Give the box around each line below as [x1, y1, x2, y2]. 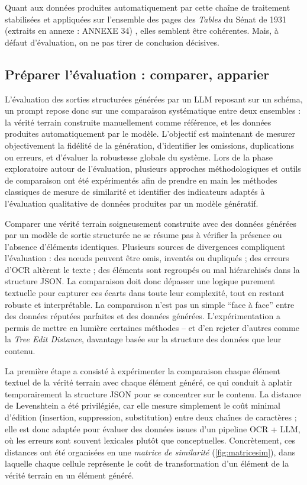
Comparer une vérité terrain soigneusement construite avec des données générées [5, 217, 296, 229]
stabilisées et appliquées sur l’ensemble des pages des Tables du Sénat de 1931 [5, 12, 287, 25]
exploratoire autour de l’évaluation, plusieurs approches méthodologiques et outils [5, 162, 301, 175]
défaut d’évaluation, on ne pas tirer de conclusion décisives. [5, 36, 219, 48]
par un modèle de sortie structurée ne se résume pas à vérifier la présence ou [5, 229, 282, 241]
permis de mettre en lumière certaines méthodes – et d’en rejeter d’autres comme [5, 321, 299, 333]
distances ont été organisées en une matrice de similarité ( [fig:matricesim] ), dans [5, 445, 296, 458]
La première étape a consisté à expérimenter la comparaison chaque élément [5, 364, 281, 377]
